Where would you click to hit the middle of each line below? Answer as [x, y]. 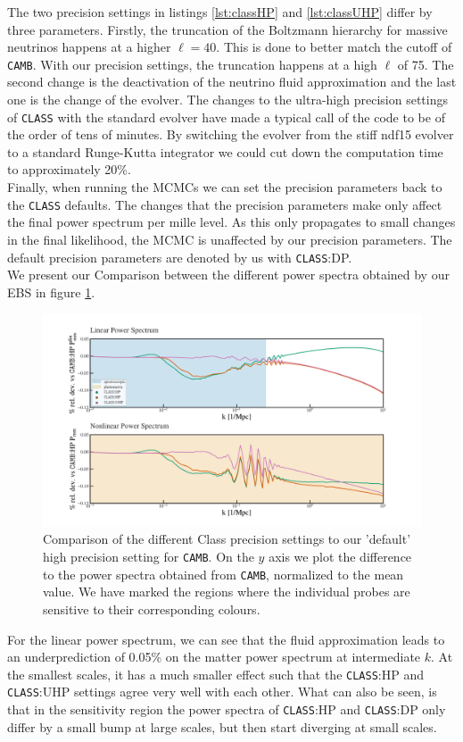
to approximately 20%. [69, 169]
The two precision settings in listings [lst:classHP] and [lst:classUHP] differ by [220, 12]
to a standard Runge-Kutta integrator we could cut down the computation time [225, 151]
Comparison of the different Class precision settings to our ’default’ [227, 539]
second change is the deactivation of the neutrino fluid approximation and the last [232, 82]
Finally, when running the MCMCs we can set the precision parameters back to [225, 187]
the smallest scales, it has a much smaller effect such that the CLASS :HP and [215, 674]
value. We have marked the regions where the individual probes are [227, 592]
